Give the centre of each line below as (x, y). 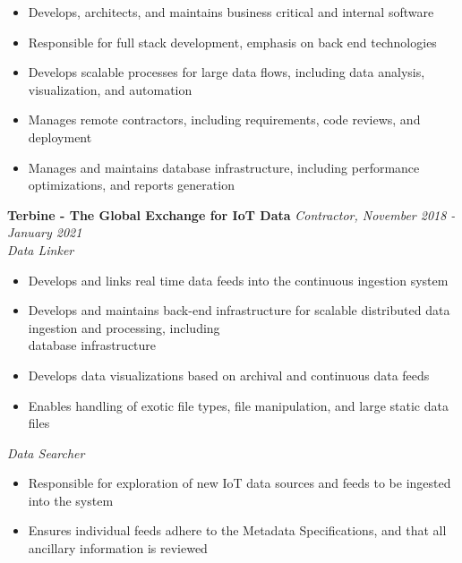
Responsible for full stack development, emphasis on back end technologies (232, 42)
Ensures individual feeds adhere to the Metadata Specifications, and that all (237, 530)
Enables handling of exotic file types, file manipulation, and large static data (238, 405)
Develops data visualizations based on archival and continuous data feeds (229, 375)
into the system (71, 500)
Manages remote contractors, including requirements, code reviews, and (224, 119)
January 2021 (45, 232)
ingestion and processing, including (124, 327)
